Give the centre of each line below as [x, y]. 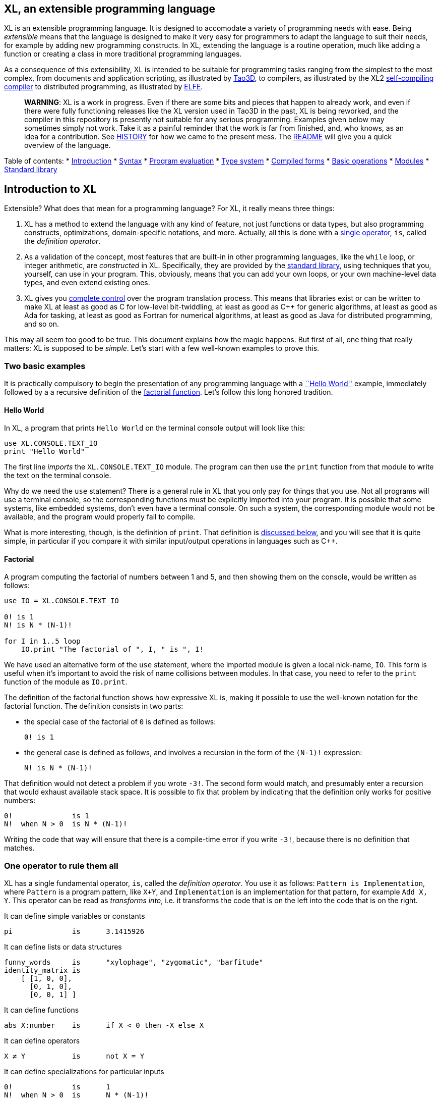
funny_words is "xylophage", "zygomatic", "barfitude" [134, 962]
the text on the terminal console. [58, 476]
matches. [19, 848]
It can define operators [42, 1041]
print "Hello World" [45, 452]
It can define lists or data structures [63, 947]
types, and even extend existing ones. [87, 283]
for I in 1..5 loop [42, 641]
